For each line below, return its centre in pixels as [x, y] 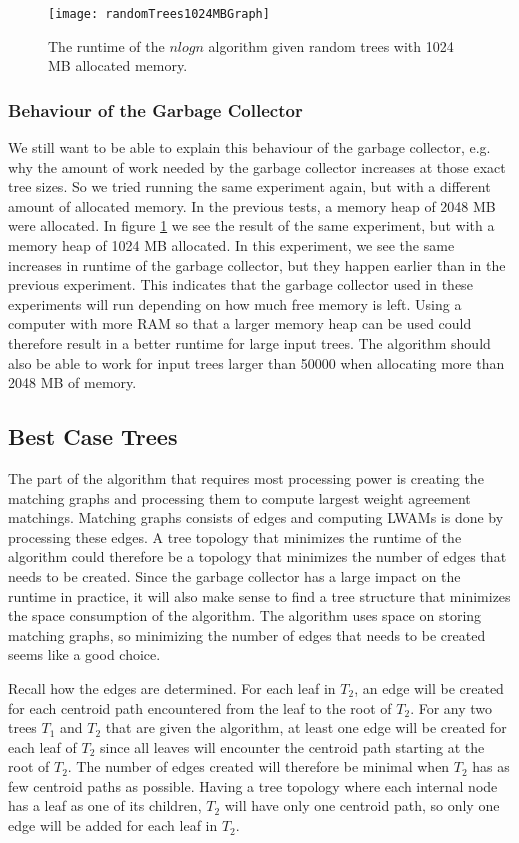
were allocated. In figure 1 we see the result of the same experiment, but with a [251, 225]
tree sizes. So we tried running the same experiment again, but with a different [249, 186]
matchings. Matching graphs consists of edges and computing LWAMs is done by [256, 517]
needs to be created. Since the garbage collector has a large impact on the [234, 575]
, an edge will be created [429, 687]
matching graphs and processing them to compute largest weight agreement [239, 497]
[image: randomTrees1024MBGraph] [159, 14]
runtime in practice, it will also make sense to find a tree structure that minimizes [259, 595]
